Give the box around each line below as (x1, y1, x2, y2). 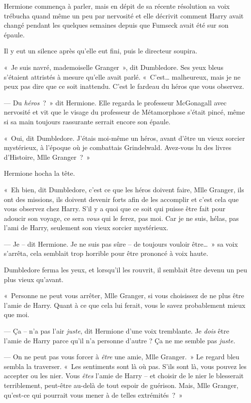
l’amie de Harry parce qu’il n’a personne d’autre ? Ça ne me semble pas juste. (4, 335, 235, 345)
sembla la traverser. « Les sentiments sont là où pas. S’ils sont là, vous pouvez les (4, 361, 247, 371)
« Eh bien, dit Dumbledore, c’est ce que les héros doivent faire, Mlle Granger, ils (4, 184, 244, 194)
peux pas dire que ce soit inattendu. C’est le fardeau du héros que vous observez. (4, 81, 244, 91)
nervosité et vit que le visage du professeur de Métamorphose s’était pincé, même (4, 107, 245, 117)
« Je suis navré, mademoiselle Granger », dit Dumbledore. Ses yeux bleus (4, 62, 223, 72)
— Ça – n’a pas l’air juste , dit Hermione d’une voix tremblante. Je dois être (4, 326, 229, 336)
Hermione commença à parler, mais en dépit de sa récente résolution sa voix (4, 1, 230, 11)
